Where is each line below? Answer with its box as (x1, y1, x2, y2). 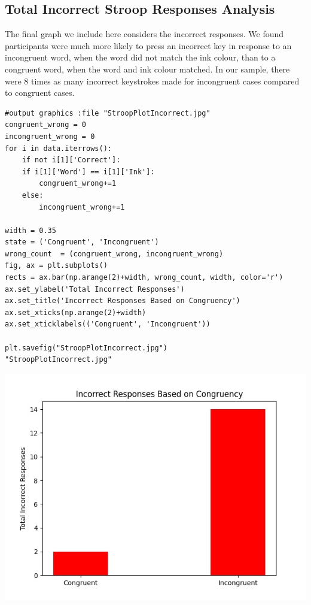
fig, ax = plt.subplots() (5, 261, 108, 270)
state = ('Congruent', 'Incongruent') (5, 238, 159, 247)
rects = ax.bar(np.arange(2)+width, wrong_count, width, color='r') (5, 273, 283, 282)
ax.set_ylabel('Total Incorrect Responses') (5, 285, 185, 294)
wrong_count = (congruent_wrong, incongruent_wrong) (5, 249, 224, 258)
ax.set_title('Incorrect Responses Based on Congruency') (5, 297, 240, 305)
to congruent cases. (5, 86, 75, 99)
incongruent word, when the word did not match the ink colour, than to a (5, 51, 276, 63)
